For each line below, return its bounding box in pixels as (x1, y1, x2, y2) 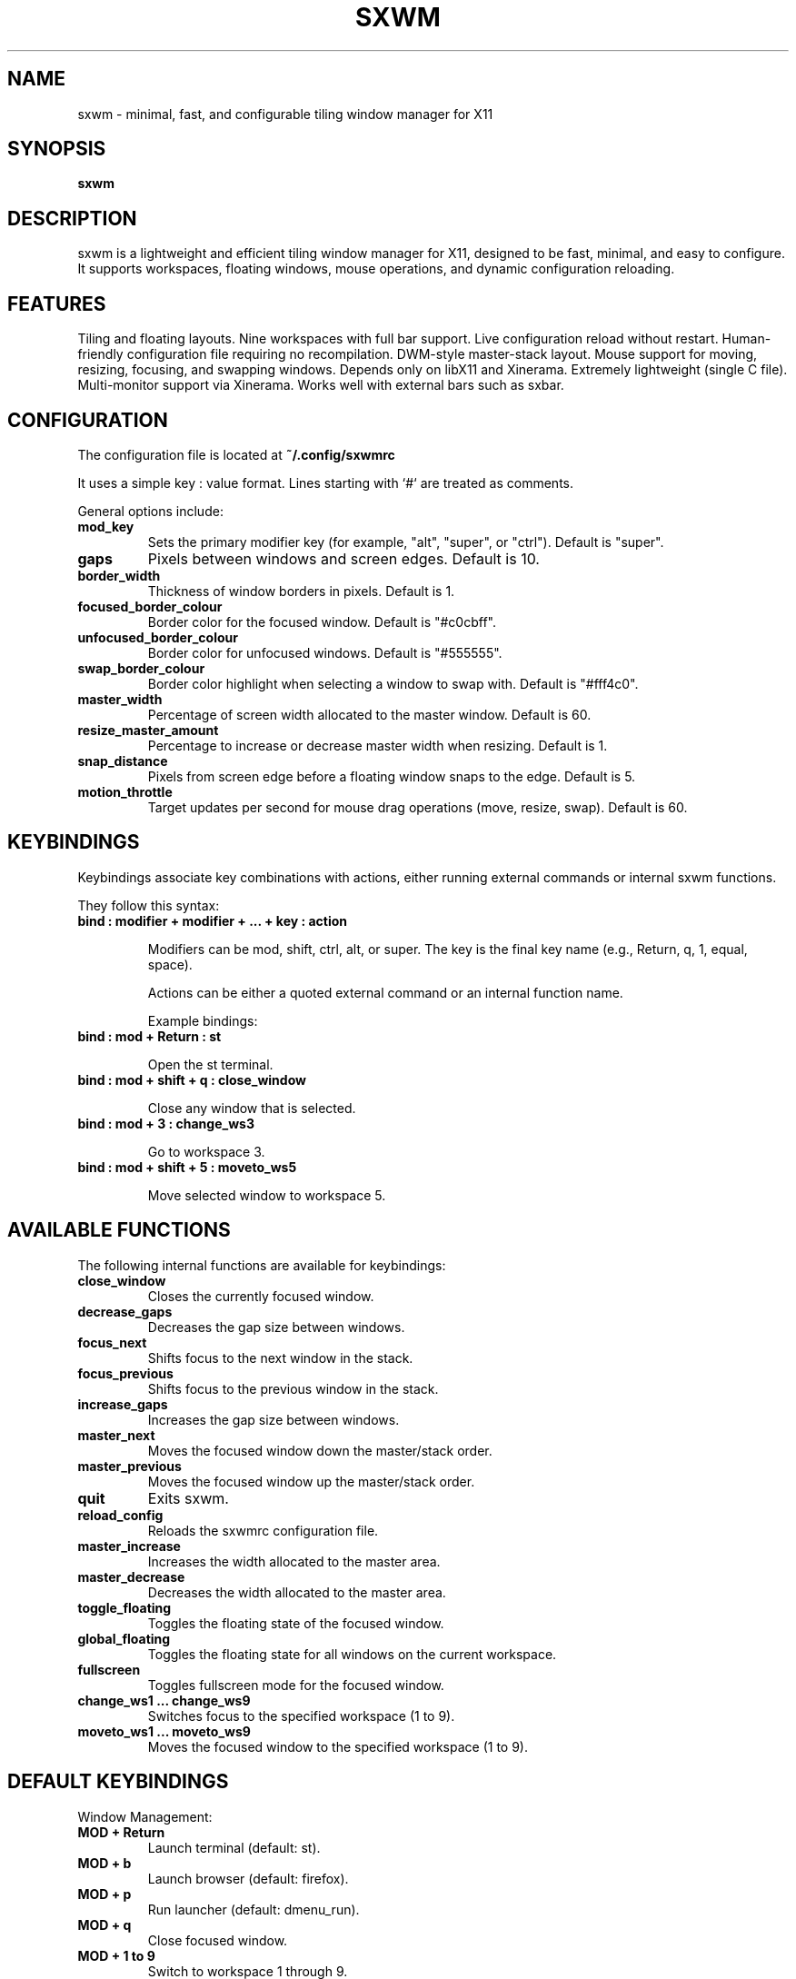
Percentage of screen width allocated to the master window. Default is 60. (147, 706, 592, 722)
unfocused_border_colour (77, 629, 238, 645)
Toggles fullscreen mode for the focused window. (147, 1676, 444, 1693)
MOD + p (77, 1885, 132, 1902)
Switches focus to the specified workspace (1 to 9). (147, 1707, 455, 1724)
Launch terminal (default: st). (147, 1839, 321, 1855)
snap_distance (77, 752, 168, 769)
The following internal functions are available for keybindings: (77, 1257, 446, 1273)
